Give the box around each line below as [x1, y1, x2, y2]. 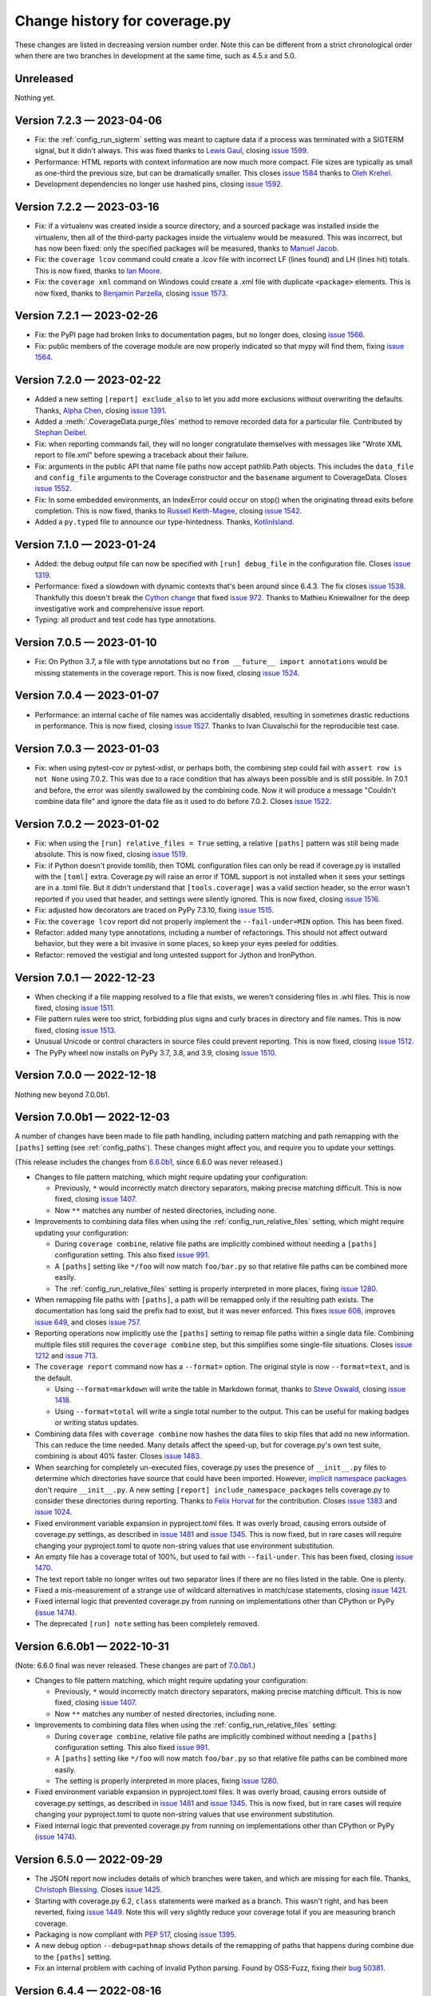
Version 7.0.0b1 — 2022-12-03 [14, 1111, 170, 1124]
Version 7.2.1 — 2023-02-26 [14, 309, 159, 323]
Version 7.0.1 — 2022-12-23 [14, 971, 156, 984]
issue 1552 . [34, 484, 72, 493]
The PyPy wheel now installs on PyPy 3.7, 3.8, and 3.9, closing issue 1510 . [34, 1048, 277, 1057]
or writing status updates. [54, 1418, 140, 1428]
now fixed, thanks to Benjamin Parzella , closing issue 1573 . [34, 288, 228, 298]
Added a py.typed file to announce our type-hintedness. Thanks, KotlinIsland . [34, 517, 295, 527]
